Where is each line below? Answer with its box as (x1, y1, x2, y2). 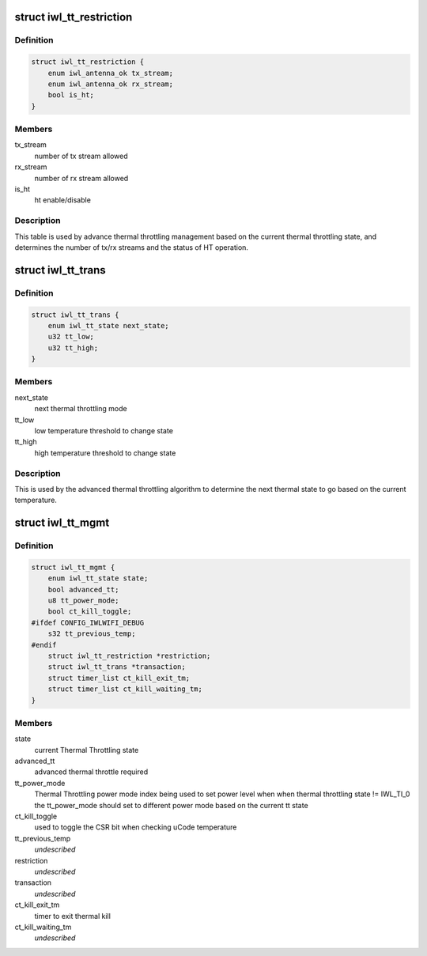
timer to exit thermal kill (34, 911, 111, 920)
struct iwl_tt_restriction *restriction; (47, 651, 211, 660)
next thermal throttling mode (34, 404, 127, 414)
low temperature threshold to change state (34, 425, 174, 435)
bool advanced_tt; (47, 585, 119, 594)
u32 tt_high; (47, 343, 99, 352)
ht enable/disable (34, 195, 91, 205)
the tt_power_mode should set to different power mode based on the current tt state (34, 800, 308, 810)
